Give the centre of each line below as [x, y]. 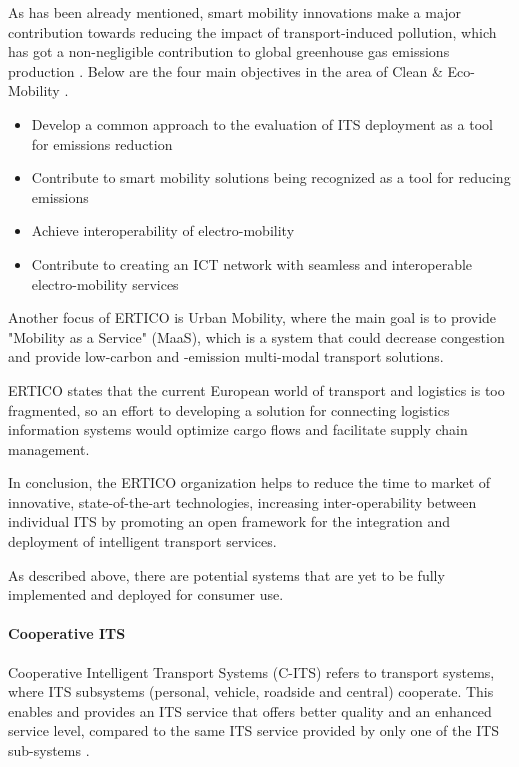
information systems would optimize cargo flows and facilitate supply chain [238, 429]
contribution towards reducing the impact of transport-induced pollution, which [252, 31]
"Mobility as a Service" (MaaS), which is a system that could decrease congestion [256, 336]
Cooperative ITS [67, 633]
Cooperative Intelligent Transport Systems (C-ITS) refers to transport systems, [251, 671]
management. [49, 448]
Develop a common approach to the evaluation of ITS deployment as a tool [262, 123]
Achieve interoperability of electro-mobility [163, 230]
